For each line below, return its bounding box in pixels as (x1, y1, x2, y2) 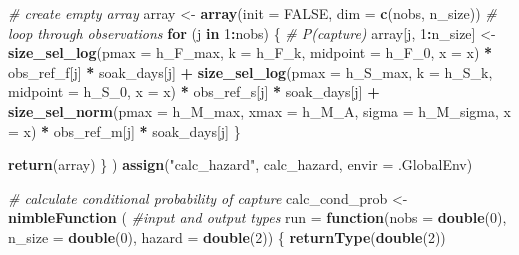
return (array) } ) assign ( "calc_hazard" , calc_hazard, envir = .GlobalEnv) (8, 154, 473, 175)
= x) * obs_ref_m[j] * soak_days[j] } (8, 120, 241, 141)
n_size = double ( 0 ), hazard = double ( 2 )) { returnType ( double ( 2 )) (8, 226, 446, 247)
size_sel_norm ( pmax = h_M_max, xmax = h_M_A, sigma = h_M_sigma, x (8, 100, 511, 121)
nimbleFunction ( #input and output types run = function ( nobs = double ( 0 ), (8, 207, 507, 228)
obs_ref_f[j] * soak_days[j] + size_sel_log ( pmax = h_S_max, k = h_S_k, (8, 61, 493, 82)
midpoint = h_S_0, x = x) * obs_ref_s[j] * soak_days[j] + (8, 81, 380, 102)
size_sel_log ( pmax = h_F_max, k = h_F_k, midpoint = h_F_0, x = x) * (8, 42, 493, 63)
